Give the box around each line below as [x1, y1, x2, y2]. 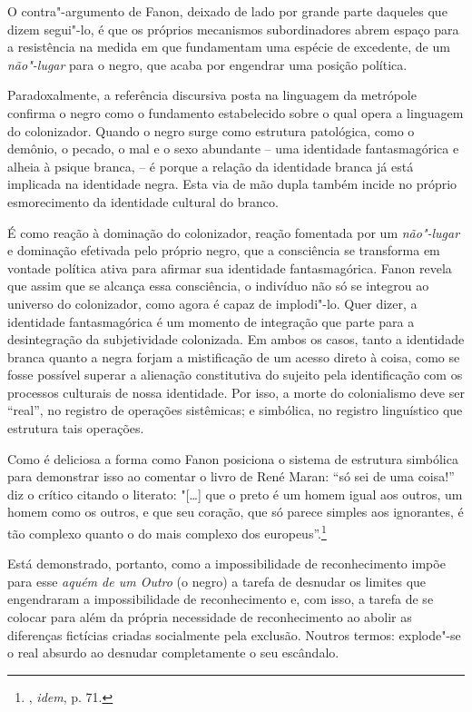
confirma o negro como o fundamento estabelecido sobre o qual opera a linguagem [7, 103, 464, 122]
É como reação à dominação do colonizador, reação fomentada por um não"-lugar [7, 222, 460, 242]
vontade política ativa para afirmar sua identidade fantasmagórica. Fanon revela [7, 258, 452, 277]
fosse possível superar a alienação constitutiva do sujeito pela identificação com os [7, 365, 463, 384]
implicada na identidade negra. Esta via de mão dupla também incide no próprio [7, 174, 457, 193]
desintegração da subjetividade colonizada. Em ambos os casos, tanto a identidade [7, 330, 465, 349]
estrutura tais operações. [7, 419, 144, 438]
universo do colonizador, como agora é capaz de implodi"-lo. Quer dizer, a [7, 293, 418, 312]
